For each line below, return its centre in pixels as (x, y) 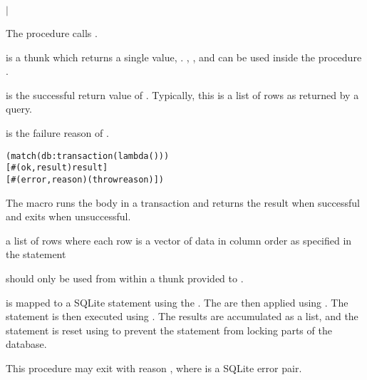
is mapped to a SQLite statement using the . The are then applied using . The (177, 302)
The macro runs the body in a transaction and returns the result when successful (183, 202)
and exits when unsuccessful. (68, 216)
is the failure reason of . (57, 132)
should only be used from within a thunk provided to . (125, 278)
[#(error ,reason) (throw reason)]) (85, 179)
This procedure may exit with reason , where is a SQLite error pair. (154, 368)
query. (19, 109)
